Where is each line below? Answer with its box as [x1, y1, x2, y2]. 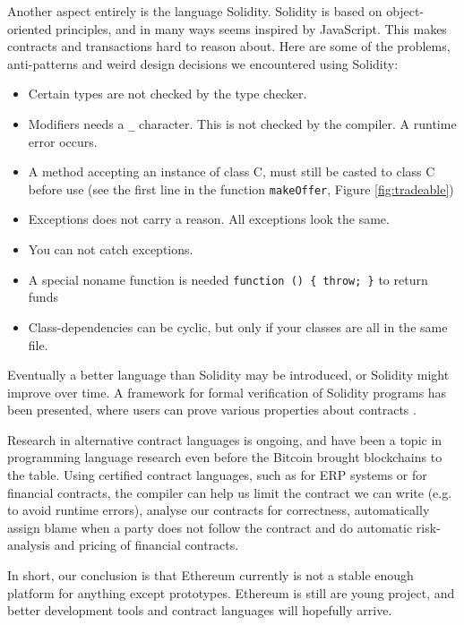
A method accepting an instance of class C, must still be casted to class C [28, 162, 435, 181]
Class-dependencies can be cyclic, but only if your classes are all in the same [28, 317, 448, 336]
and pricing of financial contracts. [54, 535, 239, 554]
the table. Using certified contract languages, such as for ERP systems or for [7, 466, 427, 484]
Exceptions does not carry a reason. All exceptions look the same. [28, 210, 390, 228]
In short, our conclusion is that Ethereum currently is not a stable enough [7, 566, 414, 585]
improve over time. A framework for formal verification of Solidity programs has [7, 382, 447, 401]
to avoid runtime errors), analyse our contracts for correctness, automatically [7, 501, 430, 519]
